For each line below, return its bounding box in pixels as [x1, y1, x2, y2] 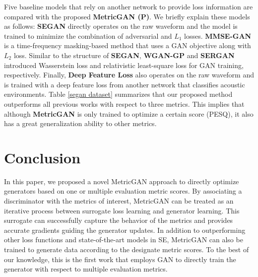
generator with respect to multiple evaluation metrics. [4, 264, 168, 274]
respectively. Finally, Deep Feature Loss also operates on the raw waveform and [4, 69, 254, 80]
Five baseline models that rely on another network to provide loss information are [4, 1, 253, 11]
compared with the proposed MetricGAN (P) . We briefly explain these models [4, 11, 250, 21]
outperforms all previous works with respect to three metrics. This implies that [4, 98, 245, 109]
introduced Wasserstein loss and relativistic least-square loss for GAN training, [4, 60, 244, 70]
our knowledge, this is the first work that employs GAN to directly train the [4, 254, 236, 264]
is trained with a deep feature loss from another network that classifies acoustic [4, 79, 245, 89]
